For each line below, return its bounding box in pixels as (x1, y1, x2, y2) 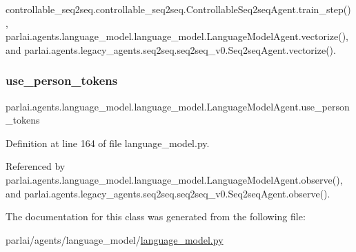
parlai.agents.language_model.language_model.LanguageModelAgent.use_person (6, 99, 350, 113)
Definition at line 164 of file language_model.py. (6, 135, 210, 150)
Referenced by (6, 159, 66, 173)
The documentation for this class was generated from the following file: (6, 209, 306, 224)
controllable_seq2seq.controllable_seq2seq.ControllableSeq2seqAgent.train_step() (6, 2, 351, 16)
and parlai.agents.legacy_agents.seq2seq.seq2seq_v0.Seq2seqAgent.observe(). (6, 186, 330, 200)
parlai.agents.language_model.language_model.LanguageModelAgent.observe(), (6, 172, 343, 186)
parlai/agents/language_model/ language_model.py (6, 232, 224, 246)
